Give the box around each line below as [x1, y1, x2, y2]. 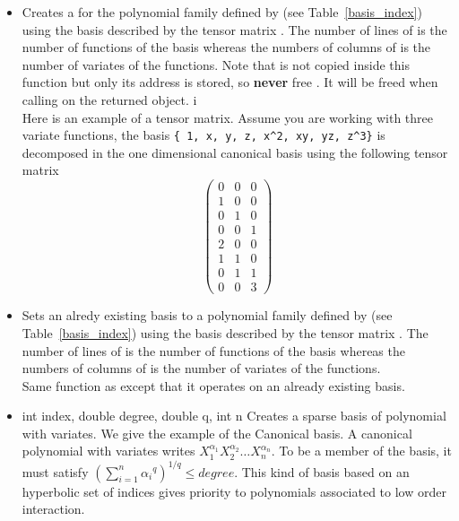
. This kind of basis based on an [234, 462, 410, 481]
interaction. [22, 499, 85, 518]
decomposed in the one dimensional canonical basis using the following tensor [22, 143, 448, 161]
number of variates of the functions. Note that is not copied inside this [22, 55, 410, 74]
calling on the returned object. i [22, 90, 197, 109]
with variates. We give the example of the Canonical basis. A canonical [22, 423, 412, 442]
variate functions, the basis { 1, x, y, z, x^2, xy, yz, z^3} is [22, 126, 385, 144]
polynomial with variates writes [22, 441, 195, 460]
